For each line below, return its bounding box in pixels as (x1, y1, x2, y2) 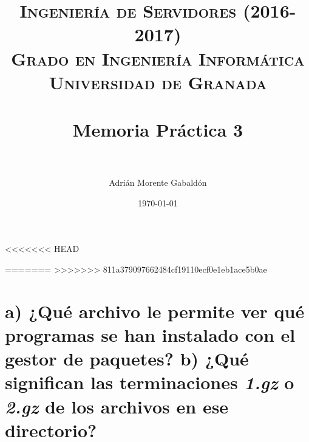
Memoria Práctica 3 (72, 117, 243, 142)
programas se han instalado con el (5, 322, 296, 347)
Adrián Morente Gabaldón (109, 176, 207, 189)
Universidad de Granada (49, 69, 267, 94)
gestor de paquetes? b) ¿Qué (5, 346, 249, 371)
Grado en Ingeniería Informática (11, 46, 305, 70)
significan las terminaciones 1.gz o (5, 370, 294, 395)
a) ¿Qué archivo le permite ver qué (5, 298, 305, 323)
